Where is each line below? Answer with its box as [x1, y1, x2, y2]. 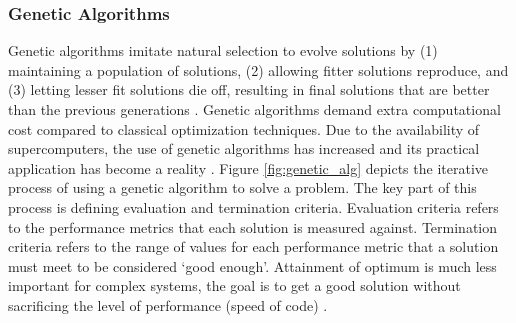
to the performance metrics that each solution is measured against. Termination [8, 216, 498, 237]
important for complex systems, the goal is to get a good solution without [8, 275, 461, 296]
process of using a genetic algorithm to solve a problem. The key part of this [8, 177, 477, 198]
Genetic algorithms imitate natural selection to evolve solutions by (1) [8, 40, 438, 61]
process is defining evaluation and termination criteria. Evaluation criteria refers [8, 196, 499, 217]
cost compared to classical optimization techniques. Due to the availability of [8, 118, 480, 139]
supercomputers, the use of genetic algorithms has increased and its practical [8, 138, 480, 159]
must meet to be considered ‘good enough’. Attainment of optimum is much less [8, 255, 497, 276]
